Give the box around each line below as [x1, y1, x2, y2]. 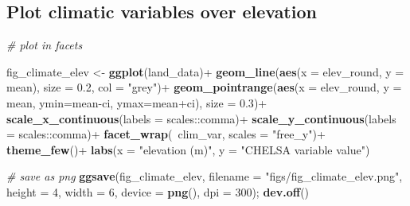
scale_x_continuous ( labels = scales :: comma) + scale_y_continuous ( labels [6, 110, 396, 126]
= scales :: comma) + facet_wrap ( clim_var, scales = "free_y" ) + [6, 126, 326, 142]
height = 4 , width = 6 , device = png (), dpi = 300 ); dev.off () [6, 183, 310, 200]
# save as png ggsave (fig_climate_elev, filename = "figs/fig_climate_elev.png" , [6, 168, 403, 185]
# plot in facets [6, 37, 83, 53]
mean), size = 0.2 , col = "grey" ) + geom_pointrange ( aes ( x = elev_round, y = [6, 79, 402, 95]
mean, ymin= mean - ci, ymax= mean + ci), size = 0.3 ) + [6, 94, 267, 111]
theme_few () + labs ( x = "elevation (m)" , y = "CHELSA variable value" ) [6, 141, 370, 157]
